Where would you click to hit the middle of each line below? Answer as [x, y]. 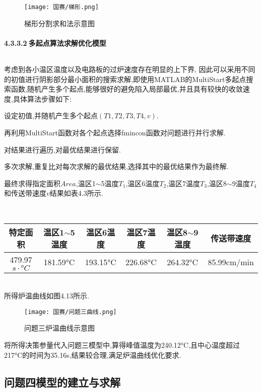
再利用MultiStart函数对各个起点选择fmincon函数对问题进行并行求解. [115, 133]
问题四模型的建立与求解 [62, 382]
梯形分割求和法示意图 [59, 23]
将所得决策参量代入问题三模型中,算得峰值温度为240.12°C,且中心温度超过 [122, 345]
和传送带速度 [25, 193]
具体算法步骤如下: [42, 98]
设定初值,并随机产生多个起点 [51, 115]
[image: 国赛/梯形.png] [61, 7]
